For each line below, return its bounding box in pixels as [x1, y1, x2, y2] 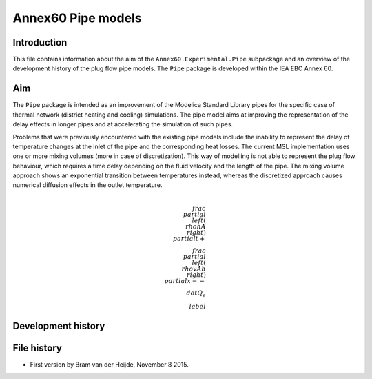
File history [12, 342, 62, 353]
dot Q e [186, 289, 206, 298]
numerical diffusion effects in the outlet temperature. [12, 181, 163, 189]
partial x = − [164, 277, 205, 284]
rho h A [185, 222, 206, 231]
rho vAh [181, 264, 206, 273]
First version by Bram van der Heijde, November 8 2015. [30, 360, 189, 369]
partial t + [172, 235, 205, 242]
